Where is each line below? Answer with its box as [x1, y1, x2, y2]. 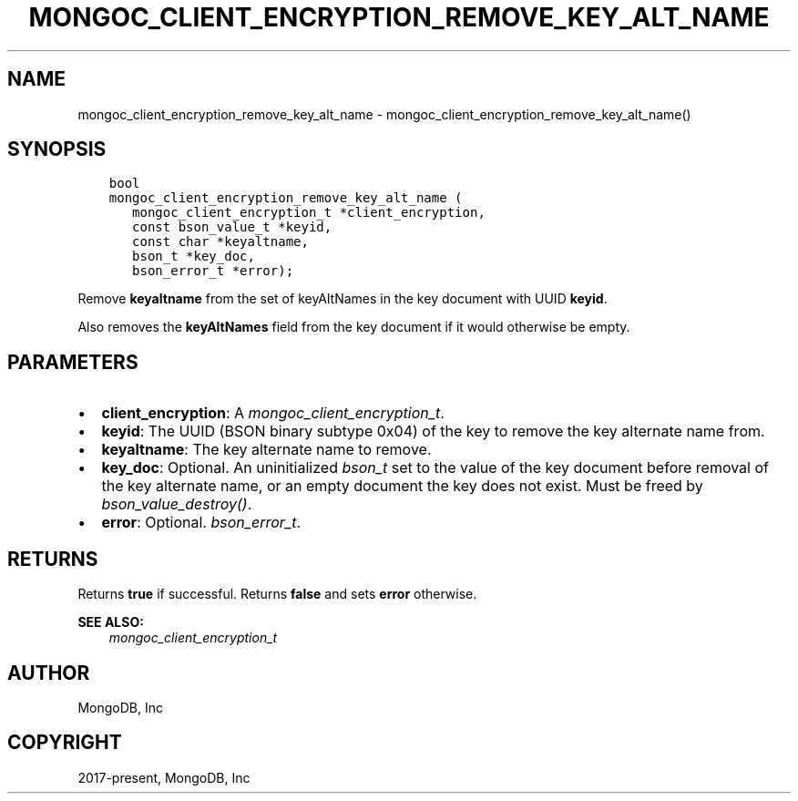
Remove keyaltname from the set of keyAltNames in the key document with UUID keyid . [77, 291, 608, 307]
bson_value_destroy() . [101, 495, 252, 514]
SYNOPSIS [7, 138, 107, 161]
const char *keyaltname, [132, 234, 309, 250]
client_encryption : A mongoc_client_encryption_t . [101, 404, 445, 423]
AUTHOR [7, 661, 90, 684]
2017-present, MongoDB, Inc [77, 769, 251, 786]
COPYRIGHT [7, 731, 122, 755]
